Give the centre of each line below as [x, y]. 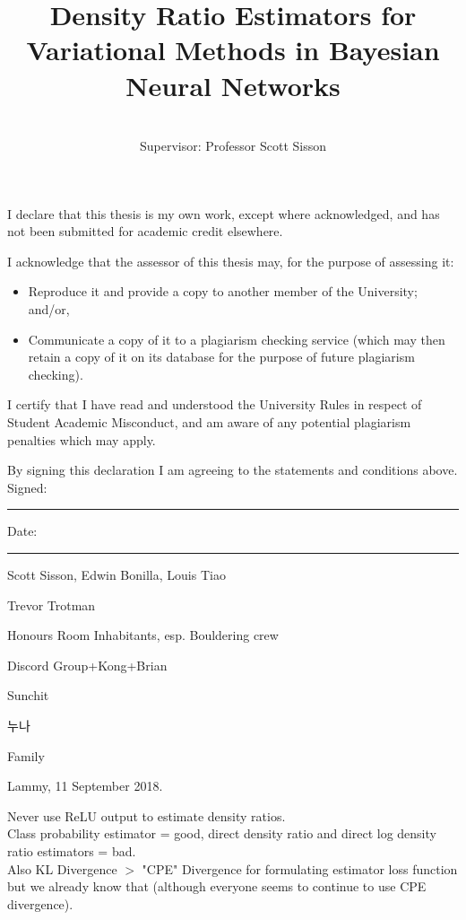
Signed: [27, 487]
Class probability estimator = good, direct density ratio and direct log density [222, 833]
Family [26, 755]
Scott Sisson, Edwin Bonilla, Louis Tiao [116, 574]
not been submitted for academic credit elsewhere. [145, 231]
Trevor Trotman [52, 605]
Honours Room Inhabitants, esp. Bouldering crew [143, 635]
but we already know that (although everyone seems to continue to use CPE [217, 886]
